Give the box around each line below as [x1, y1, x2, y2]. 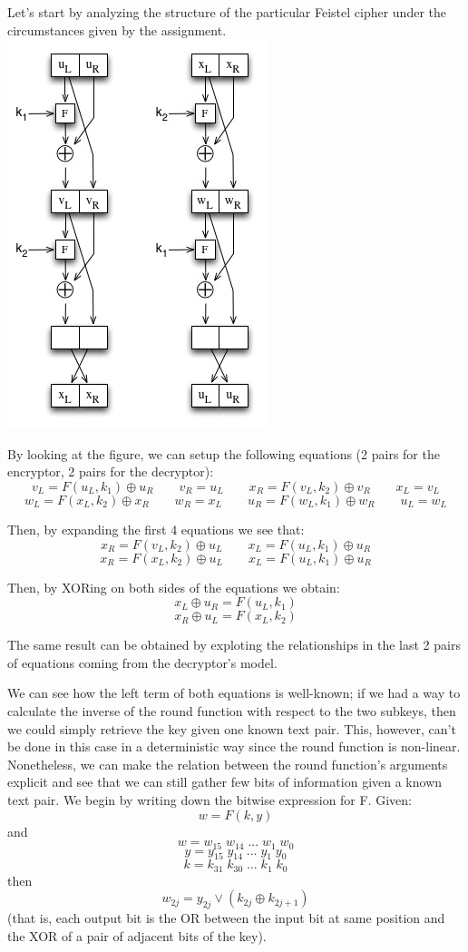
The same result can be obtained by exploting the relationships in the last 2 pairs [7, 635, 461, 654]
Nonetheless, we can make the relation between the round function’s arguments [7, 754, 448, 773]
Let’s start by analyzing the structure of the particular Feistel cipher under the [7, 3, 446, 21]
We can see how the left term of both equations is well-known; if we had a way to [7, 683, 461, 702]
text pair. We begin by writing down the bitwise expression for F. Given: [7, 790, 412, 809]
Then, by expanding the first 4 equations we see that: [7, 519, 305, 538]
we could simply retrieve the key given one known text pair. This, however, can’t [7, 719, 456, 738]
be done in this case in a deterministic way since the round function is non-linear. [7, 737, 461, 756]
